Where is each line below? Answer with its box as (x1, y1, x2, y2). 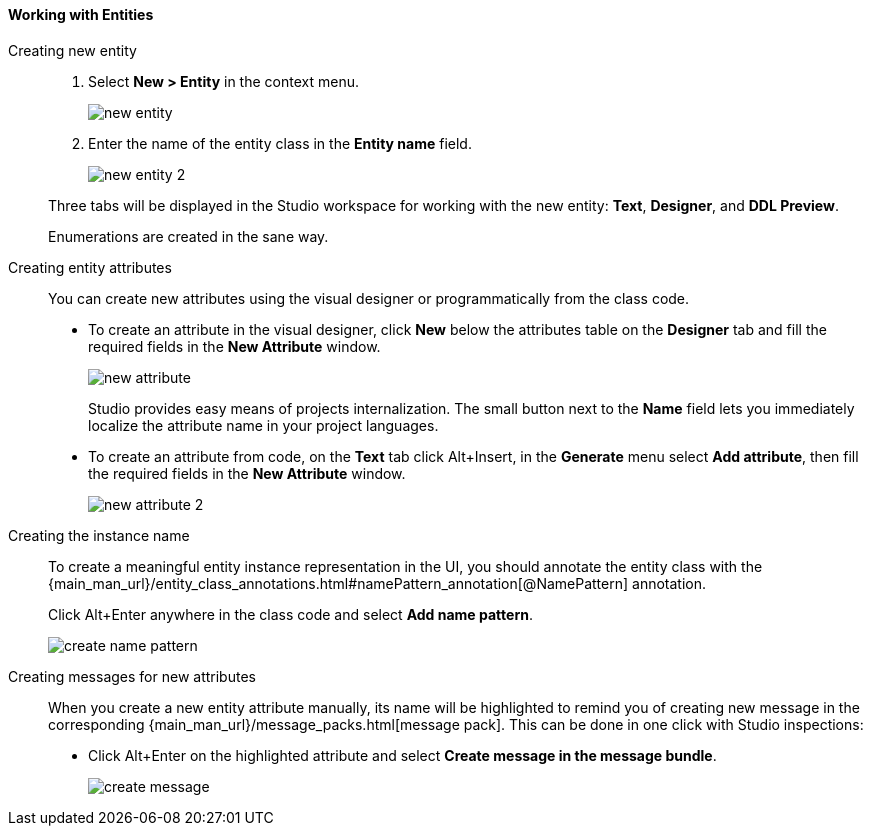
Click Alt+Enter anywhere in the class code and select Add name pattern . (48, 605, 533, 623)
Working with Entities (8, 6, 154, 23)
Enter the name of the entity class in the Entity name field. (88, 134, 472, 152)
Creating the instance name (8, 526, 190, 544)
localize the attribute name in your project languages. (88, 416, 439, 434)
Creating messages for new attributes (8, 667, 256, 685)
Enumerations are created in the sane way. (48, 227, 329, 245)
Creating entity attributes (8, 258, 172, 276)
